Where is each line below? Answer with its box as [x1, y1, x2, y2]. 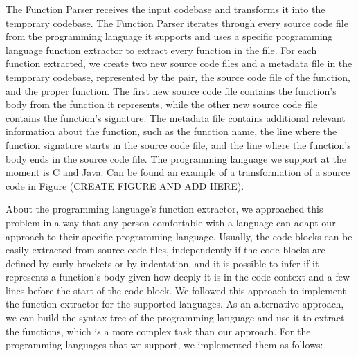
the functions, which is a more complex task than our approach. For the [6, 323, 311, 338]
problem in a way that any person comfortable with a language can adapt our [6, 215, 336, 229]
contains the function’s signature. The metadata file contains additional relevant [6, 110, 346, 125]
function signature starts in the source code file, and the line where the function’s [6, 137, 351, 152]
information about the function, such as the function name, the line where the [6, 124, 337, 139]
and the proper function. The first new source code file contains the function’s [6, 83, 337, 98]
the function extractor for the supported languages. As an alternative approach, [6, 296, 344, 311]
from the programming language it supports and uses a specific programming [6, 29, 333, 44]
